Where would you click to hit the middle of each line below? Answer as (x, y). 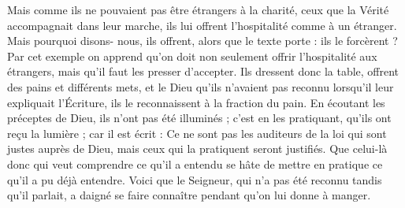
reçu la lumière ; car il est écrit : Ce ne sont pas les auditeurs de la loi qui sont (197, 133)
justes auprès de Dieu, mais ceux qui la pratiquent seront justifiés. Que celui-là (197, 149)
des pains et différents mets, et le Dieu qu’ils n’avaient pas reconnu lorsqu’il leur (201, 86)
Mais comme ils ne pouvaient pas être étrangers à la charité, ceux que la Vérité (198, 9)
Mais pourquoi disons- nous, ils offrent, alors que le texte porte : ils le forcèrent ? (202, 41)
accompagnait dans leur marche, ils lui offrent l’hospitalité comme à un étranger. (202, 25)
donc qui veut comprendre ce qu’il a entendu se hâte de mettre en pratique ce (195, 163)
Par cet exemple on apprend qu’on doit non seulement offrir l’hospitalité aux (192, 56)
